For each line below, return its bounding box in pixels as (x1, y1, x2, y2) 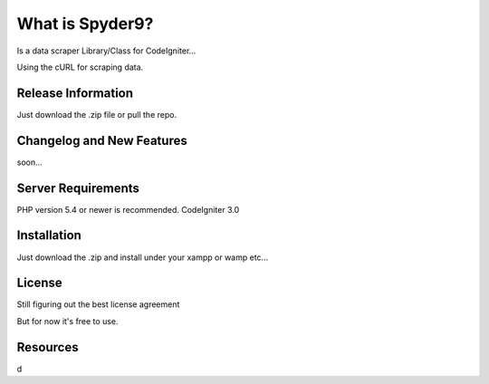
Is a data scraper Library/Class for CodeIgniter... (16, 45, 197, 56)
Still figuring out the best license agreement (16, 299, 180, 310)
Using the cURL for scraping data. (16, 62, 144, 72)
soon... (16, 157, 43, 168)
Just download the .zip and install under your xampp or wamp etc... (16, 252, 269, 263)
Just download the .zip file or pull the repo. (16, 109, 177, 120)
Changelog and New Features (16, 132, 187, 149)
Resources (16, 340, 79, 355)
